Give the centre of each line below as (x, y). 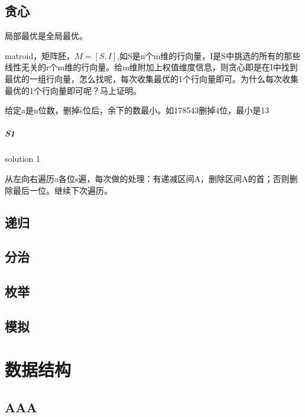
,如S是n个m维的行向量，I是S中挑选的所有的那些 (209, 55)
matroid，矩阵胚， (40, 55)
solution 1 (22, 159)
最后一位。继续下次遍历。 (62, 190)
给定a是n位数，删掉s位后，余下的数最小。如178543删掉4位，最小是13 (137, 110)
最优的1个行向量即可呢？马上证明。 (73, 90)
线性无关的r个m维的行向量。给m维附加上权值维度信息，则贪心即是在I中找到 (151, 67)
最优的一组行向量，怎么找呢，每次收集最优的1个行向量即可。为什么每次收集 (152, 78)
